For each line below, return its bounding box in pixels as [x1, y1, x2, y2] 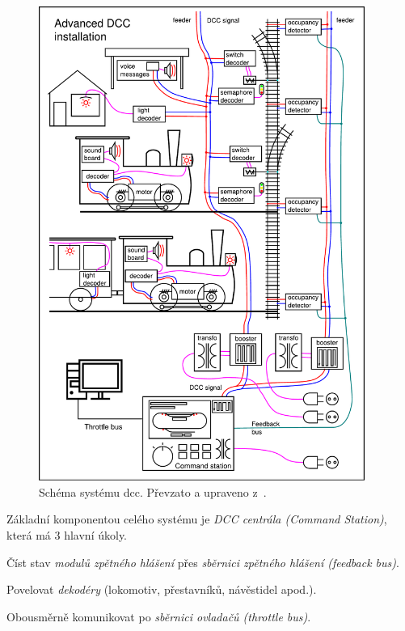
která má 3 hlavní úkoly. [6, 526, 128, 543]
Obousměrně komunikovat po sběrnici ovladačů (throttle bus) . [6, 608, 311, 625]
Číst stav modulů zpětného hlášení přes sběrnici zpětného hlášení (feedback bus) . [6, 553, 399, 570]
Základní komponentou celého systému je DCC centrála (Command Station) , [6, 510, 387, 527]
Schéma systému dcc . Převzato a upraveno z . [39, 483, 267, 500]
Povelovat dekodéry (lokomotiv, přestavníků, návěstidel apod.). [6, 581, 317, 598]
